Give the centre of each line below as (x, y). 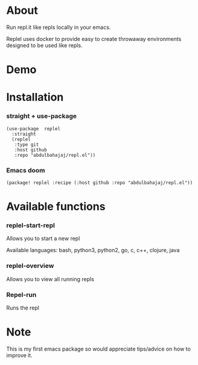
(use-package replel (34, 129)
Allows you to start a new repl (43, 238)
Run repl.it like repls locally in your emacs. (59, 27)
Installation (35, 97)
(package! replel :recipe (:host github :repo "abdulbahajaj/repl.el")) (100, 182)
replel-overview (30, 266)
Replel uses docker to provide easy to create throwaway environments (94, 39)
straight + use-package (42, 116)
